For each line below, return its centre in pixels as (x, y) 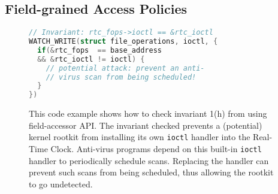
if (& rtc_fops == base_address (99, 50)
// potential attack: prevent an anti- (125, 68)
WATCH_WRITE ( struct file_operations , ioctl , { (123, 42)
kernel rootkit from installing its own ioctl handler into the (140, 137)
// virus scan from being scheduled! (121, 77)
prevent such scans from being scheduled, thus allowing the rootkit (151, 172)
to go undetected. (61, 184)
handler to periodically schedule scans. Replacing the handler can (149, 160)
